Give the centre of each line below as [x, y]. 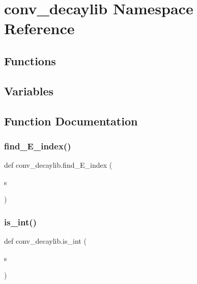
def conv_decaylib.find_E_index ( [58, 165]
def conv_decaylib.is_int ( [45, 241]
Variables [29, 91]
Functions [30, 60]
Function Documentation [71, 121]
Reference [39, 28]
